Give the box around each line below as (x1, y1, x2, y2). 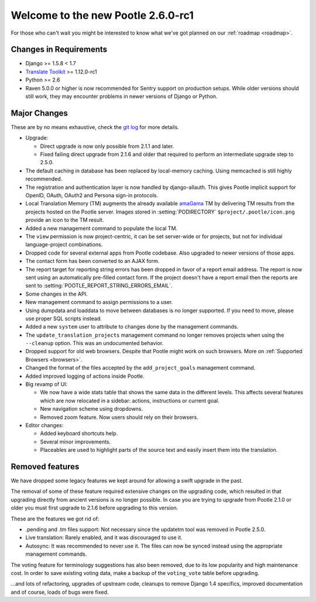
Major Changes (11, 108, 68, 118)
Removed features (11, 461, 80, 472)
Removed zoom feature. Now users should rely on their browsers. (40, 414, 198, 421)
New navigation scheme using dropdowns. (40, 405, 143, 412)
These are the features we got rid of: (11, 515, 99, 522)
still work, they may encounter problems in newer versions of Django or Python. (25, 93, 218, 100)
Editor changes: (25, 421, 64, 428)
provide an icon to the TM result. (25, 217, 105, 224)
